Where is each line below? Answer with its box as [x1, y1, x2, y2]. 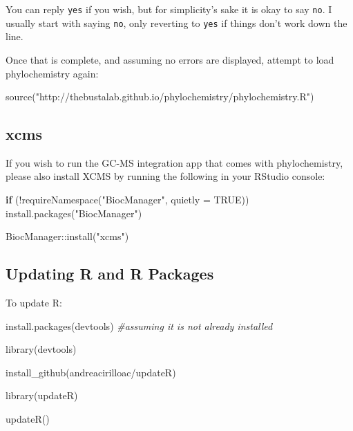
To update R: [6, 295, 62, 310]
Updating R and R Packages [6, 263, 214, 284]
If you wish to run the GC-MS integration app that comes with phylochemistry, [6, 155, 343, 169]
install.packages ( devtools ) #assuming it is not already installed [6, 318, 273, 333]
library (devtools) [6, 342, 77, 356]
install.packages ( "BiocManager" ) [6, 205, 142, 220]
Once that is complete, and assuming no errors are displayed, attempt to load [6, 52, 334, 66]
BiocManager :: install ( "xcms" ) [6, 229, 129, 244]
